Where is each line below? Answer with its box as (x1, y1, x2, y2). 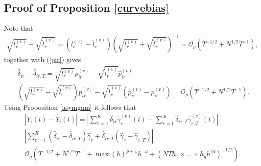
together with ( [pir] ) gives (4, 54, 81, 64)
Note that (4, 23, 33, 33)
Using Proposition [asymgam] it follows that (4, 102, 137, 112)
